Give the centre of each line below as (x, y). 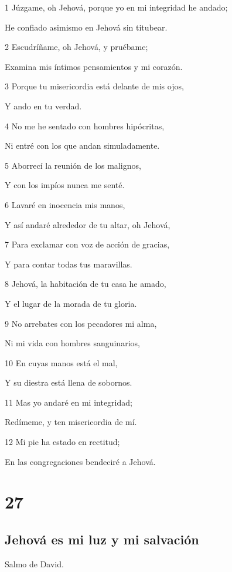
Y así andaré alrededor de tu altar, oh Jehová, (88, 224)
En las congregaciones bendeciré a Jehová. (80, 461)
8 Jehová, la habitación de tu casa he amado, (86, 284)
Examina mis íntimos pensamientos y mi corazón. (94, 66)
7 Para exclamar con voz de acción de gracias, (87, 244)
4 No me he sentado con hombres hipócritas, (85, 126)
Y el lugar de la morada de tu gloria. (71, 303)
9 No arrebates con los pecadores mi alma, (81, 323)
